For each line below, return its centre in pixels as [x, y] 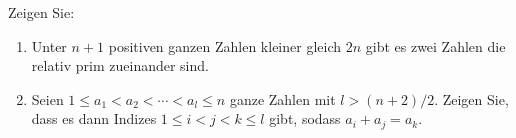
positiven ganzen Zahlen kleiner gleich [224, 45]
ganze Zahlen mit [282, 98]
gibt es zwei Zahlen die [435, 45]
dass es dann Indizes [94, 118]
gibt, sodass [305, 118]
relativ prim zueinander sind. [120, 65]
